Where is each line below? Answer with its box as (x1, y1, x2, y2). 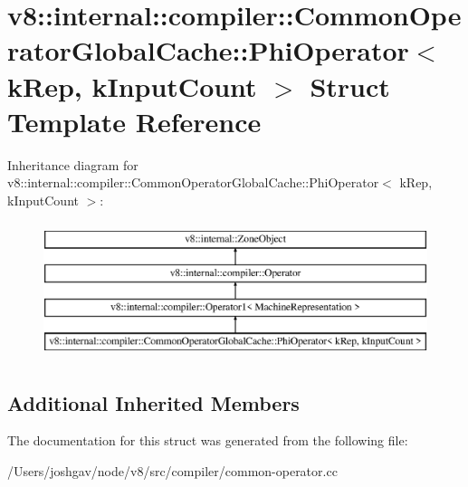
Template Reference (7, 102, 262, 139)
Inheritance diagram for (7, 155, 138, 174)
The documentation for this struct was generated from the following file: (7, 431, 408, 450)
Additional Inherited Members (7, 388, 300, 416)
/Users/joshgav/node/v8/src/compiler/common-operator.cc (7, 462, 338, 481)
